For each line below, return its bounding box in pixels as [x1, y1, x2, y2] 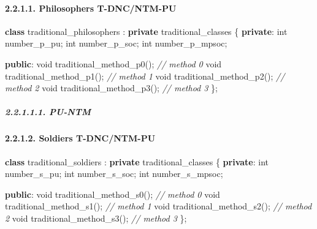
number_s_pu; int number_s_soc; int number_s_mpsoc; [5, 167, 223, 180]
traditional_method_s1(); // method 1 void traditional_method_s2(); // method [5, 200, 312, 212]
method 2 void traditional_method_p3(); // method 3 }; [5, 81, 218, 94]
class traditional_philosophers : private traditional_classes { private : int [5, 24, 288, 37]
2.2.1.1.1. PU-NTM [5, 105, 91, 118]
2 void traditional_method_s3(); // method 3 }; [5, 211, 187, 224]
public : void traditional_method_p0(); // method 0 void [5, 57, 222, 70]
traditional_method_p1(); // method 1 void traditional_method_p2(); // [5, 69, 285, 82]
